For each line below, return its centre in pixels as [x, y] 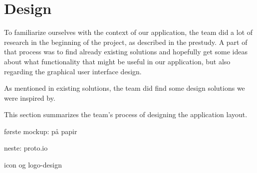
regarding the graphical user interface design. [73, 71]
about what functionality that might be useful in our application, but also [117, 61]
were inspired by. [30, 97]
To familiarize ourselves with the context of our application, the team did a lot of [128, 32]
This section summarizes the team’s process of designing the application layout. [126, 114]
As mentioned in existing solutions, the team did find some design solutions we [125, 88]
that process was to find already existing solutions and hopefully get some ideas [126, 52]
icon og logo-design [33, 165]
